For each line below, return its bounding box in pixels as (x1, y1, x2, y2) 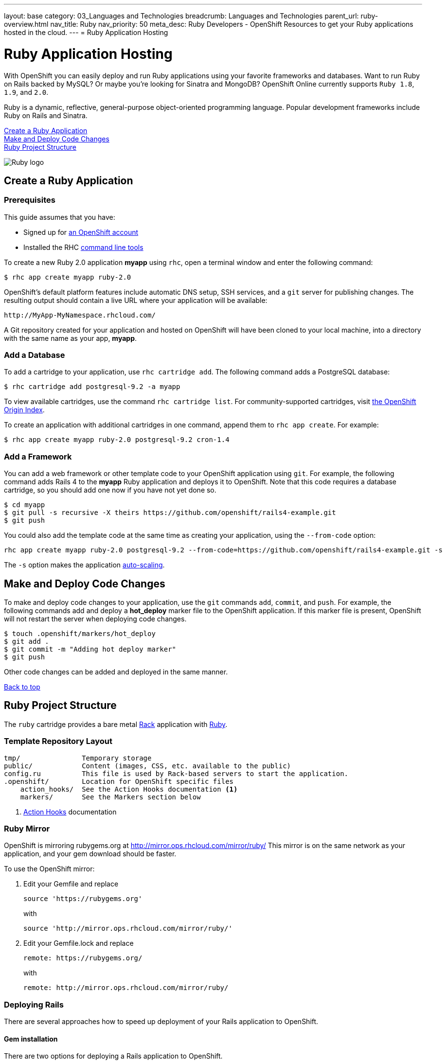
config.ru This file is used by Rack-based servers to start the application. (4, 769, 349, 778)
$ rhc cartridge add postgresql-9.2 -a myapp (4, 383, 180, 391)
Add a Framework (4, 451, 72, 461)
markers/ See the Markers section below (20, 793, 201, 801)
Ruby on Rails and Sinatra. (4, 111, 88, 120)
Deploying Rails (4, 999, 64, 1009)
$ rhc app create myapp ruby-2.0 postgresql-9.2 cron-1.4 (4, 436, 230, 444)
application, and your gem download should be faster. (4, 850, 177, 858)
